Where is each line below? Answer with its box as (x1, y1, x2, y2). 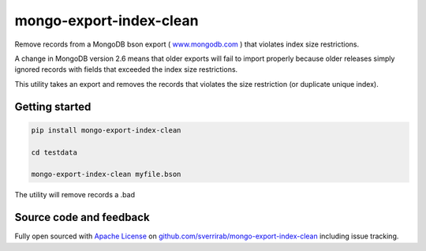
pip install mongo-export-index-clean (31, 126, 181, 134)
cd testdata (31, 148, 78, 157)
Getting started (14, 99, 92, 114)
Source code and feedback (14, 211, 150, 224)
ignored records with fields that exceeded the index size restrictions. (14, 65, 238, 74)
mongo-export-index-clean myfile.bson (31, 170, 181, 179)
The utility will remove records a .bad (14, 190, 136, 200)
